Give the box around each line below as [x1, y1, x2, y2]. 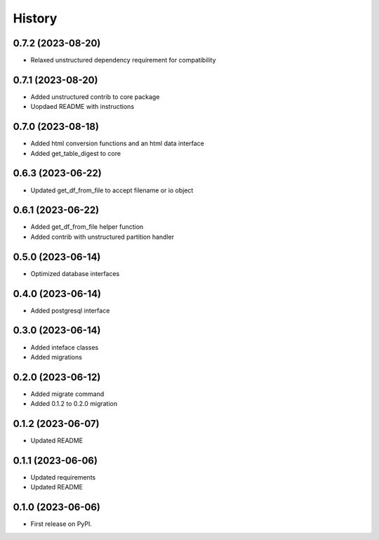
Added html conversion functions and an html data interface [30, 139, 205, 147]
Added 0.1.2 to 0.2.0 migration [30, 400, 118, 408]
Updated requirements [30, 473, 96, 482]
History [13, 11, 58, 26]
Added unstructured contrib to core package [30, 92, 160, 101]
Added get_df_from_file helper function [30, 223, 144, 231]
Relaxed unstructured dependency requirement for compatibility [30, 56, 217, 65]
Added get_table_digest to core [30, 149, 121, 157]
